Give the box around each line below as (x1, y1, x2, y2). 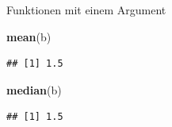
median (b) (6, 81, 62, 98)
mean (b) (6, 28, 52, 44)
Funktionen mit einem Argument (6, 2, 166, 17)
